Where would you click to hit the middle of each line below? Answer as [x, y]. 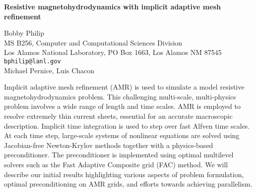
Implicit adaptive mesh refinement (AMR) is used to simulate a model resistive [124, 87]
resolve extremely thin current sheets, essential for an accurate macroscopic [118, 116]
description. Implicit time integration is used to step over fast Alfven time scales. [127, 125]
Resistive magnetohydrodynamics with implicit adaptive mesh [112, 6]
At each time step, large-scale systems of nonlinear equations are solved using [122, 135]
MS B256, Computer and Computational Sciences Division [93, 42]
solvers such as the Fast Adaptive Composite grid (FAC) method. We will [116, 164]
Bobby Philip [24, 33]
